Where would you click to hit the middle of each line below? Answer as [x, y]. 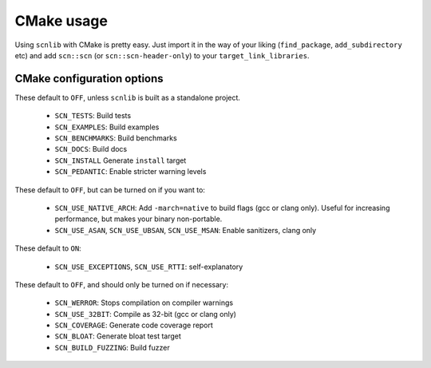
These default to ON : [48, 248]
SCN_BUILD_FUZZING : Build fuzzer [113, 347]
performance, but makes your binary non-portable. [138, 219]
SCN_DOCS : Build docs [91, 149]
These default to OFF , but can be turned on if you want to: [110, 190]
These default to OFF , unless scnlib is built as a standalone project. [128, 97]
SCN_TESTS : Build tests [93, 116]
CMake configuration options [89, 79]
